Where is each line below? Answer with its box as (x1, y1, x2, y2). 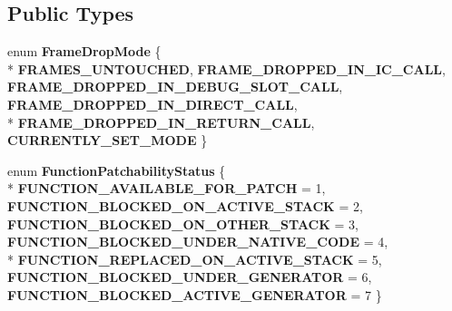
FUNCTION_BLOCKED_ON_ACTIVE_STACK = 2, (7, 196, 363, 215)
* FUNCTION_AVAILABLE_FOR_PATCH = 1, (7, 179, 326, 198)
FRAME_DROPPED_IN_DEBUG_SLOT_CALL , (7, 77, 343, 96)
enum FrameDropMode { (7, 42, 162, 61)
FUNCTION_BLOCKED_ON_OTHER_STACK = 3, (7, 214, 359, 233)
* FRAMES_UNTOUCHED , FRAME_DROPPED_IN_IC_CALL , (7, 59, 446, 78)
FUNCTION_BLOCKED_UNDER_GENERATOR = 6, (7, 267, 372, 287)
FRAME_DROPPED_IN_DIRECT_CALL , (7, 94, 298, 113)
